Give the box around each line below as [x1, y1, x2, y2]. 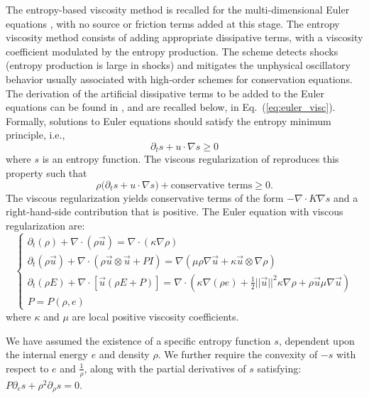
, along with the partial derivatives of [84, 360, 246, 375]
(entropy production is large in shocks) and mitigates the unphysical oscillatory [6, 58, 351, 72]
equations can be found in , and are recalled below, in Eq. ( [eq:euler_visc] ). [6, 99, 336, 114]
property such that [6, 165, 87, 180]
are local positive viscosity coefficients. [72, 308, 239, 323]
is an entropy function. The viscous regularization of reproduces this [42, 151, 339, 166]
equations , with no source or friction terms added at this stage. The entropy [6, 16, 340, 31]
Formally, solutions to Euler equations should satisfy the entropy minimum [6, 113, 331, 128]
